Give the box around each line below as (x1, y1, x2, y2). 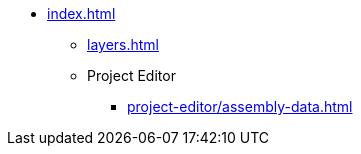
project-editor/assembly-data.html (127, 98, 353, 115)
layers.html (87, 36, 160, 53)
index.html (47, 5, 116, 22)
